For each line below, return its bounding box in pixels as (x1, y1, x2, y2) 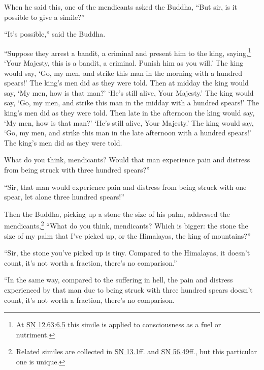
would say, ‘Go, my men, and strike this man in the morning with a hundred (4, 67, 243, 78)
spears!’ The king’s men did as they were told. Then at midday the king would (4, 77, 249, 88)
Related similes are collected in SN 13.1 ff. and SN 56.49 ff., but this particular (16, 346, 257, 357)
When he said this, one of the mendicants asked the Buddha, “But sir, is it (4, 2, 237, 12)
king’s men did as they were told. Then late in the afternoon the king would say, (4, 107, 255, 118)
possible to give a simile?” (4, 11, 85, 22)
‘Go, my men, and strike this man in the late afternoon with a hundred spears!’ (4, 127, 251, 138)
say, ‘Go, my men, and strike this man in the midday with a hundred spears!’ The (4, 97, 259, 108)
